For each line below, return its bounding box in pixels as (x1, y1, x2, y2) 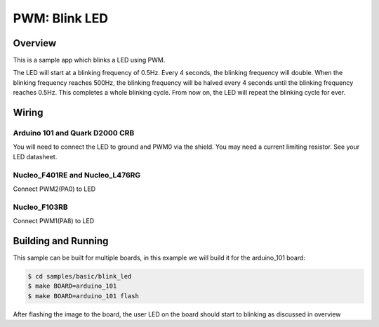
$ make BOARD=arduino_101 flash (27, 292, 140, 300)
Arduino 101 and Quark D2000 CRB (13, 128, 135, 138)
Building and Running (13, 235, 109, 247)
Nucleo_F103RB (13, 202, 68, 212)
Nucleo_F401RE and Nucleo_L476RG (13, 170, 141, 180)
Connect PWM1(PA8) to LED (13, 217, 95, 225)
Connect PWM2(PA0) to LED (13, 185, 96, 193)
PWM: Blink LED (13, 11, 109, 26)
